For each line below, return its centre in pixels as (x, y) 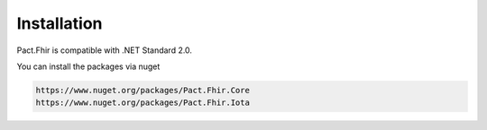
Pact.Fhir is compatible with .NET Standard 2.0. (105, 50)
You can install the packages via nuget (88, 66)
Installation (60, 23)
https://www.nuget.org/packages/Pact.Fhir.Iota (142, 103)
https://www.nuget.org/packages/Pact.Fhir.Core (142, 90)
